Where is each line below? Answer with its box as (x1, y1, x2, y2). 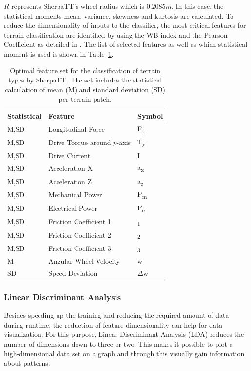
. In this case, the (171, 1, 224, 11)
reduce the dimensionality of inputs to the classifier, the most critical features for (4, 20, 246, 30)
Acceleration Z (48, 176, 92, 186)
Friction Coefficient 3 (48, 243, 111, 253)
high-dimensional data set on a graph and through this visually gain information (4, 348, 245, 358)
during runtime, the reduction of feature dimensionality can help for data (4, 319, 223, 330)
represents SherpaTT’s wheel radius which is (11, 1, 145, 11)
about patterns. (4, 358, 50, 368)
